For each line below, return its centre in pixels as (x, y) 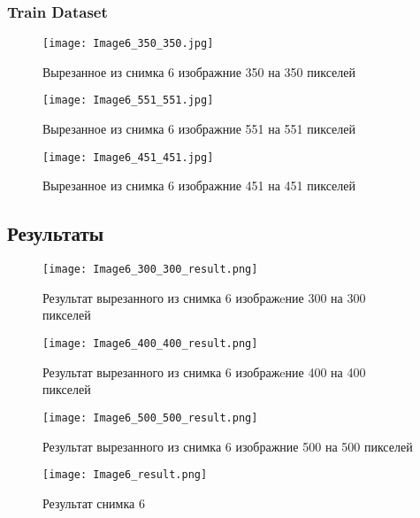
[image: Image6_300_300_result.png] (150, 270)
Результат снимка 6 (94, 503)
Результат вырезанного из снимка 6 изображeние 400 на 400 (204, 371)
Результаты (56, 233)
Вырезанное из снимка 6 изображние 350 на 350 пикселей (199, 71)
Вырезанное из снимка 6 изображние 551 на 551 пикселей (199, 129)
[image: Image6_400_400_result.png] (150, 344)
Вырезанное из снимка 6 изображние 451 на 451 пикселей (199, 186)
